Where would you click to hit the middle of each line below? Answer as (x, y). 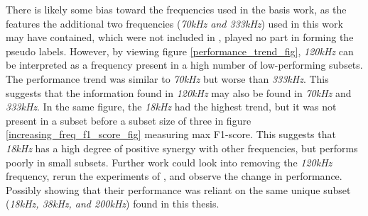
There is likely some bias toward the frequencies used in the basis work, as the (176, 9)
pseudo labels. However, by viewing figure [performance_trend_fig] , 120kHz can (180, 51)
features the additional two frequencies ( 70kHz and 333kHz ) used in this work (174, 23)
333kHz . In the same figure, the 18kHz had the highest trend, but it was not (171, 107)
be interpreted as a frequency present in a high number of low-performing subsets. (184, 65)
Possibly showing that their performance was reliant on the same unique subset (178, 189)
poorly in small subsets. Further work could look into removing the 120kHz (169, 162)
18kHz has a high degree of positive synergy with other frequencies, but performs (182, 148)
